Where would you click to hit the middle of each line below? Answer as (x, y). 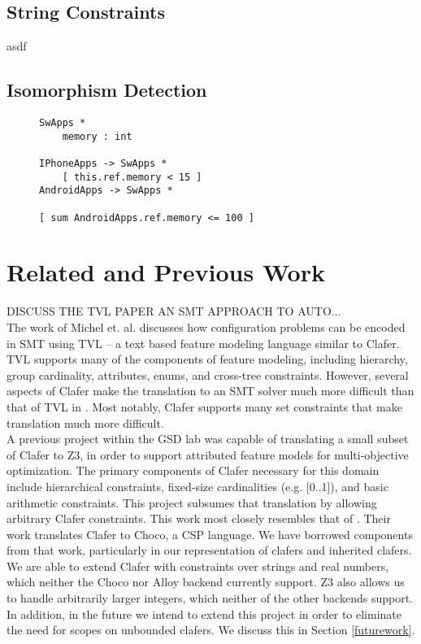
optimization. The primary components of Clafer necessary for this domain (193, 470)
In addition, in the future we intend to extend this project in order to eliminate (204, 614)
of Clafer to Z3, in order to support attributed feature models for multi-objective (208, 454)
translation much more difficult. (85, 422)
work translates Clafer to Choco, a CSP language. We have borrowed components (210, 534)
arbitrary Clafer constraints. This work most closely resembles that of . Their (199, 518)
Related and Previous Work (166, 272)
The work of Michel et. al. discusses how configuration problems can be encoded (206, 326)
